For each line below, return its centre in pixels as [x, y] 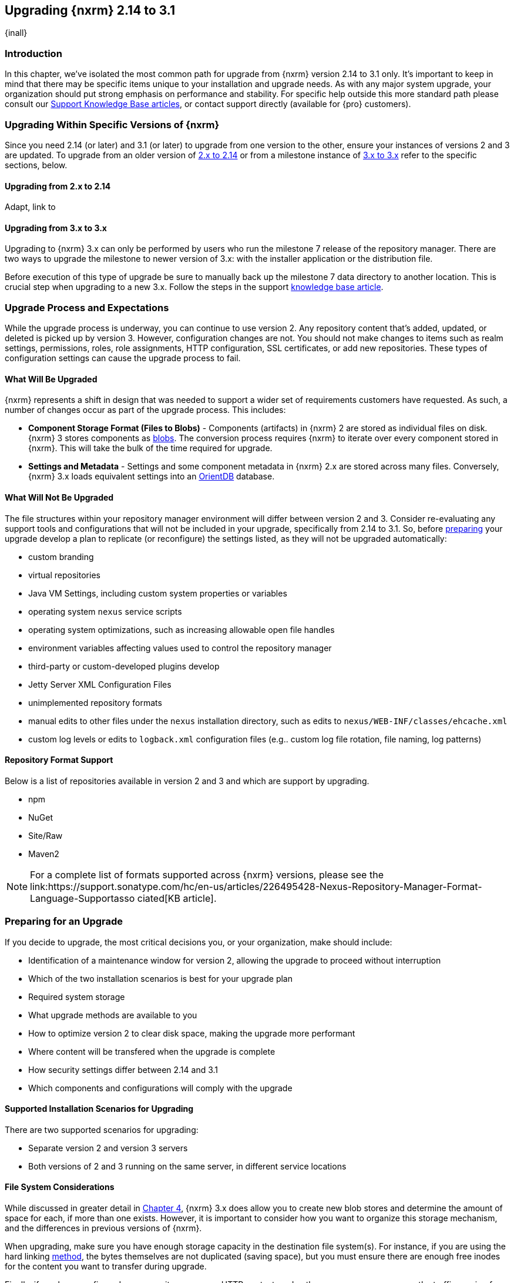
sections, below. [36, 165]
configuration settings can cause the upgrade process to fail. [123, 358]
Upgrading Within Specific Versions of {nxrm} [112, 124]
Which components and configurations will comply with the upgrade [160, 1088]
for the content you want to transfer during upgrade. [106, 1266]
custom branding [61, 556]
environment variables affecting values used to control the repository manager [180, 648]
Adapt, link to [30, 207]
